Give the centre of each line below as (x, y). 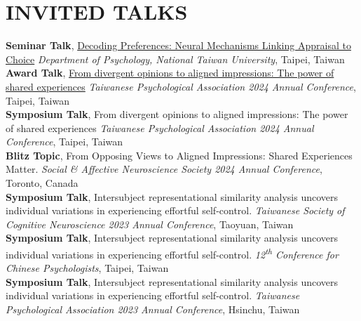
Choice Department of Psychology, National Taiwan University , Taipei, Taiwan (175, 59)
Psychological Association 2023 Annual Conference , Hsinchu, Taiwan (153, 309)
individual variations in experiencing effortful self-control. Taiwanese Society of (175, 210)
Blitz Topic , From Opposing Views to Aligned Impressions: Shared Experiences (179, 155)
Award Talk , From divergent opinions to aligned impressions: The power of (170, 73)
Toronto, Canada (42, 183)
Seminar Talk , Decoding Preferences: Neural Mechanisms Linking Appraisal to (178, 45)
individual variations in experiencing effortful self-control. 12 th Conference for (172, 253)
